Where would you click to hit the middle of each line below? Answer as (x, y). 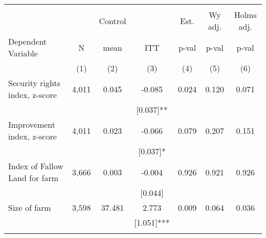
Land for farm (34, 178)
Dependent (28, 41)
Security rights (34, 83)
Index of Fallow (36, 166)
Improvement (32, 124)
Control (113, 21)
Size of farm (30, 207)
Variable (23, 53)
